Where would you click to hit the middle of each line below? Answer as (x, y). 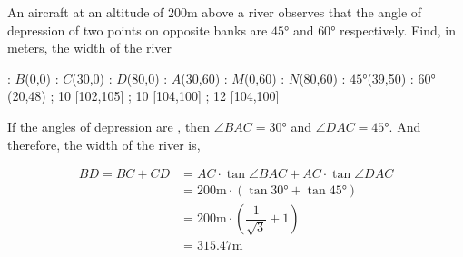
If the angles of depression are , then (109, 126)
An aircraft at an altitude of (86, 12)
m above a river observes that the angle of (305, 12)
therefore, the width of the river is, (104, 144)
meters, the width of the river (90, 48)
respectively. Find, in (398, 30)
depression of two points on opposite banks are (138, 30)
